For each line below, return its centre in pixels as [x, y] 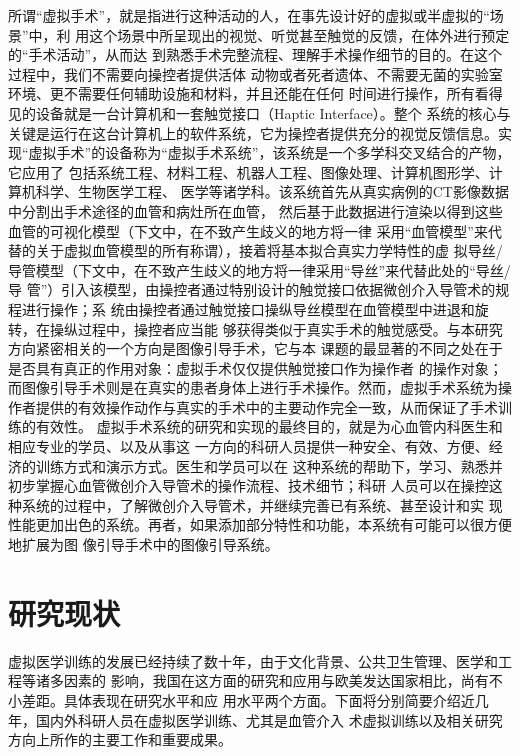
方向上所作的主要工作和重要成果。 [120, 739]
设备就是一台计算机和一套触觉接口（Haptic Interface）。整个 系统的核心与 [273, 112]
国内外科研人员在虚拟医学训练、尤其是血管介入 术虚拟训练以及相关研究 [269, 719]
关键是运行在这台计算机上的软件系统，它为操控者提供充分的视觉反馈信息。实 [260, 132]
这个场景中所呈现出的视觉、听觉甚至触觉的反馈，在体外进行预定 [299, 34]
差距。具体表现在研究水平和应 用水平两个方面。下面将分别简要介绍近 [248, 699]
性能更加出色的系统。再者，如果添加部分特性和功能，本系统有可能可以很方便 [260, 524]
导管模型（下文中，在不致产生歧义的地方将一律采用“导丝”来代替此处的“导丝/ [259, 269]
